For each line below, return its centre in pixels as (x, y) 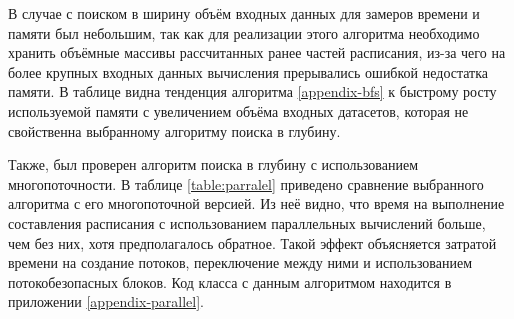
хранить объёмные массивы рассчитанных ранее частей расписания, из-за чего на (257, 52)
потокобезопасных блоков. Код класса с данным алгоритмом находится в (230, 281)
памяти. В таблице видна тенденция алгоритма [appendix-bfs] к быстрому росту (252, 91)
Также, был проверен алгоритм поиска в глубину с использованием (213, 164)
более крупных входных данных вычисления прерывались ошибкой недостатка (248, 71)
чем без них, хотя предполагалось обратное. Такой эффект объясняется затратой (252, 242)
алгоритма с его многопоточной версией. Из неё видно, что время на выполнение (256, 203)
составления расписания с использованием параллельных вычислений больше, (247, 222)
